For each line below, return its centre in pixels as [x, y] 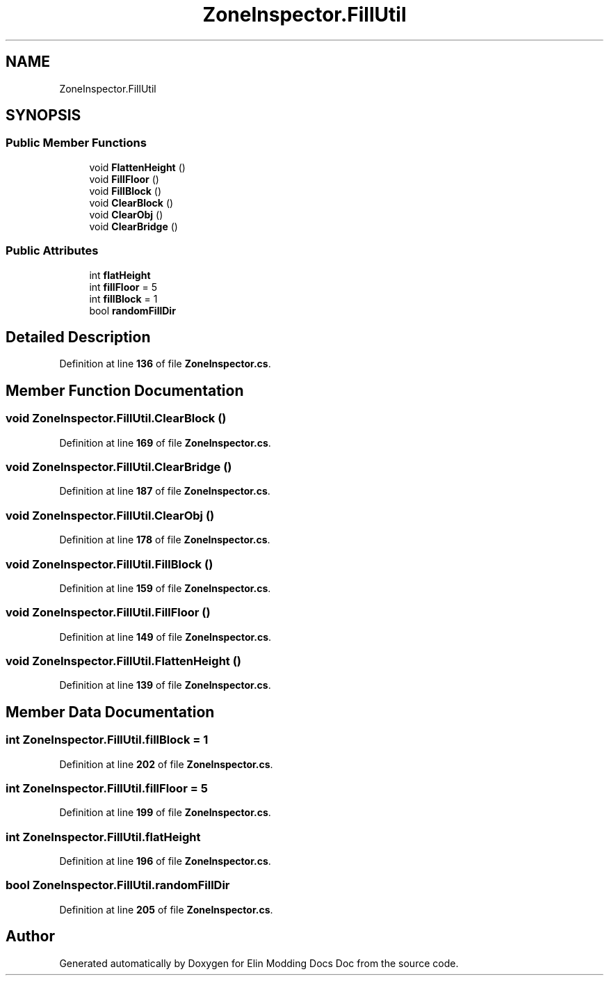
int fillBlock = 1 [123, 298]
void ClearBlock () [131, 202]
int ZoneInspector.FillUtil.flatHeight [103, 837]
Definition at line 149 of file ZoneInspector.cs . [165, 637]
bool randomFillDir [132, 310]
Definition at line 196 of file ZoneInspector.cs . [165, 861]
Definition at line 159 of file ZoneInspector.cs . [165, 588]
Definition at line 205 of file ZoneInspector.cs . [166, 909]
